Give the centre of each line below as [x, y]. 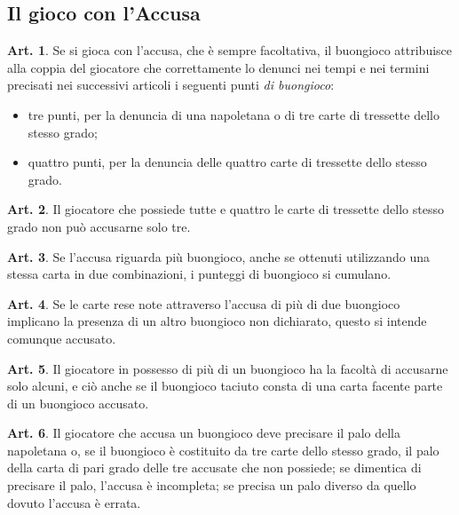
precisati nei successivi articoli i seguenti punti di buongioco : [171, 85]
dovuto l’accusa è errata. [74, 502]
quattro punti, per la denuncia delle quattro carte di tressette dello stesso [227, 162]
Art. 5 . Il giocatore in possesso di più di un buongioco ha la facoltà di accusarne [228, 368]
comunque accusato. [62, 338]
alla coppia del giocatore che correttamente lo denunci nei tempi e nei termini [218, 67]
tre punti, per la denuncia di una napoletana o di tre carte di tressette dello [233, 114]
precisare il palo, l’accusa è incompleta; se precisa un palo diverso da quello [212, 485]
